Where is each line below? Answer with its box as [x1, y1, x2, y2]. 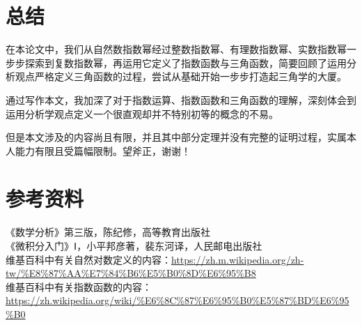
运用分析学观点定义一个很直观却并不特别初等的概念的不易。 [6, 106, 278, 121]
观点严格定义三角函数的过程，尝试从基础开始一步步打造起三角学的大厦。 [15, 69, 347, 84]
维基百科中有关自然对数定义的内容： [6, 252, 171, 266]
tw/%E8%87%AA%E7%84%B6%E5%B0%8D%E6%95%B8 [6, 266, 256, 280]
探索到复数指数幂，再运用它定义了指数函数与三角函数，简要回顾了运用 [24, 55, 347, 70]
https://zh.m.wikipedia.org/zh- [171, 252, 304, 266]
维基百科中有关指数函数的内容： [6, 279, 152, 294]
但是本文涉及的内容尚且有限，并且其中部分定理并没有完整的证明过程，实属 [6, 130, 347, 144]
